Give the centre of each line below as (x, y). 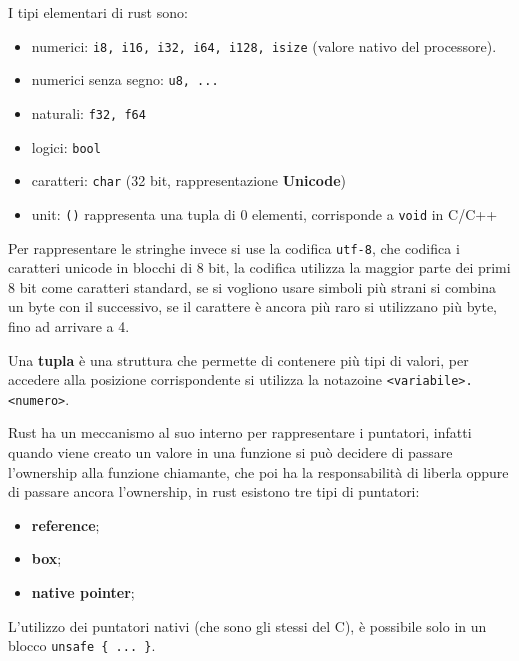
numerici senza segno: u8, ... (125, 79)
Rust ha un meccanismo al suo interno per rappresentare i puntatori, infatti (240, 432)
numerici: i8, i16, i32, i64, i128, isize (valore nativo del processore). (264, 45)
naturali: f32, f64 (88, 112)
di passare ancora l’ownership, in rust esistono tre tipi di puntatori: (214, 491)
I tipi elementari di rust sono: (98, 12)
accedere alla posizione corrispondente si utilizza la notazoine (195, 379)
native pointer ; (83, 592)
